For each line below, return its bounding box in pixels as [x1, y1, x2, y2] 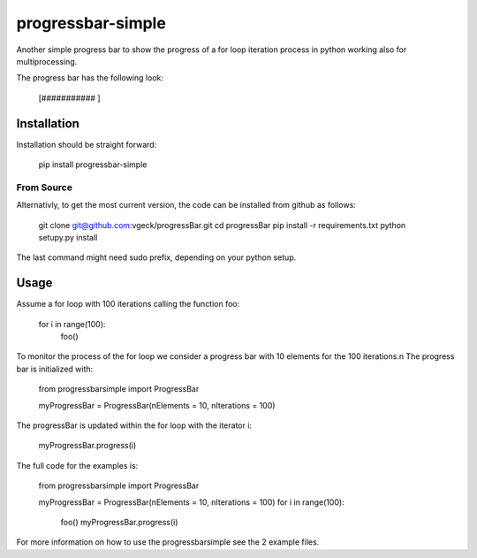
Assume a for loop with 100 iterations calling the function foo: [16, 299, 240, 310]
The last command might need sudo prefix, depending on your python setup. [16, 252, 297, 263]
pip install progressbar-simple [38, 159, 148, 170]
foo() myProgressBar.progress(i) [60, 516, 178, 527]
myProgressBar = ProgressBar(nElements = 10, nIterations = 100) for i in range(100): [38, 496, 344, 508]
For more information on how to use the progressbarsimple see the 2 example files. [16, 537, 320, 547]
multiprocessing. [16, 56, 78, 66]
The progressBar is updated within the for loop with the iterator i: [16, 420, 252, 431]
